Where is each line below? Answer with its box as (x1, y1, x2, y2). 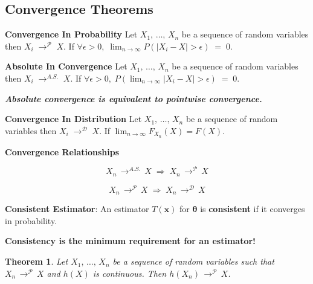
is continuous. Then (92, 266, 167, 279)
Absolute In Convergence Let (5, 60, 127, 73)
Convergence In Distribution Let (5, 112, 142, 125)
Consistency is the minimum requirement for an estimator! (5, 234, 256, 247)
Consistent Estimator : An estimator (5, 202, 149, 215)
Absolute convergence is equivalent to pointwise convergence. (5, 92, 262, 105)
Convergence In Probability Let (5, 28, 138, 40)
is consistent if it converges (200, 202, 305, 215)
